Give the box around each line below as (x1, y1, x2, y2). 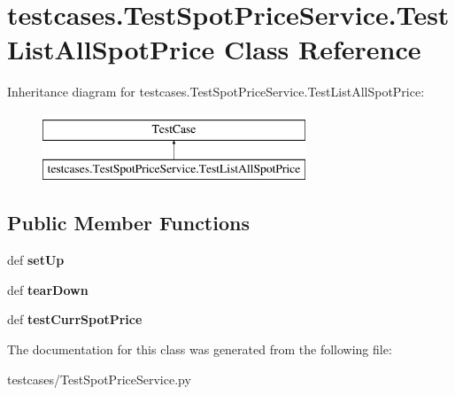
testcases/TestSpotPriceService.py (7, 369, 191, 388)
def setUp (7, 251, 65, 269)
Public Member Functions (7, 209, 250, 236)
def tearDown (7, 280, 89, 298)
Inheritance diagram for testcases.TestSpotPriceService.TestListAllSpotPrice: (7, 82, 425, 101)
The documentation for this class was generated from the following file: (7, 340, 392, 359)
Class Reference (224, 31, 421, 67)
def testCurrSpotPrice (7, 310, 143, 329)
